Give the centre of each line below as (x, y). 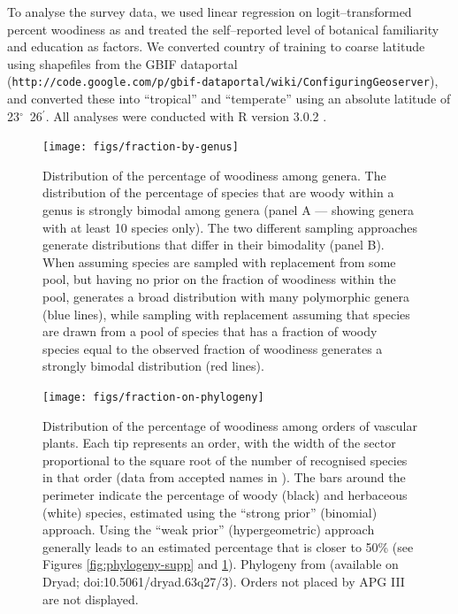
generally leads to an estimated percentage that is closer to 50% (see (228, 546)
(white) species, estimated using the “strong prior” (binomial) (210, 512)
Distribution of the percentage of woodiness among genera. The (214, 175)
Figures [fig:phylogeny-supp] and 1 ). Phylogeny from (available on (221, 564)
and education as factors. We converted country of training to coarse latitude (216, 46)
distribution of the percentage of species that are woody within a (218, 192)
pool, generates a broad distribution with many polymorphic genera (226, 297)
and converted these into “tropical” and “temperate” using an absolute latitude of (229, 99)
